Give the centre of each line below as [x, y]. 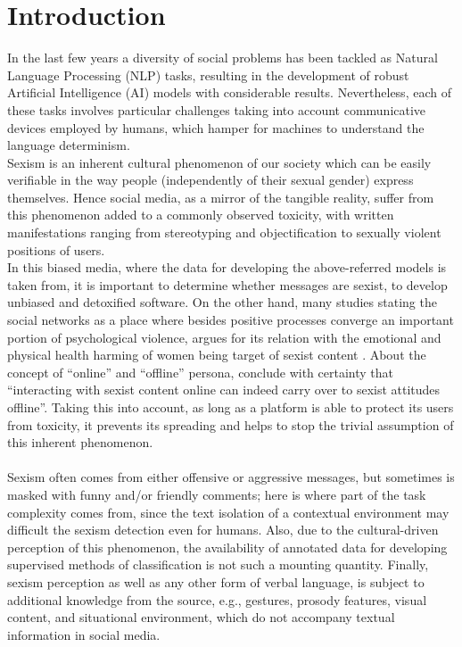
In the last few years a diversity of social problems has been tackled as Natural [223, 58]
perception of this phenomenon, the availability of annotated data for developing [227, 547]
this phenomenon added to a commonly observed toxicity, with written [201, 215]
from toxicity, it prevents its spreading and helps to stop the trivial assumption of [231, 424]
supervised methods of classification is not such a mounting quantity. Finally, [218, 564]
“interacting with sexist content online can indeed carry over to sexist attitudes [224, 390]
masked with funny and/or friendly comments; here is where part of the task [217, 494]
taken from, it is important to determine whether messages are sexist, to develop [227, 284]
